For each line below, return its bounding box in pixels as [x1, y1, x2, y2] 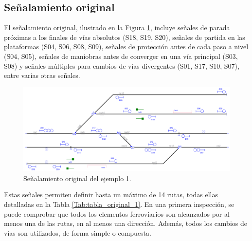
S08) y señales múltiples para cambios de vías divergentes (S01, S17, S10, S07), [4, 60, 239, 71]
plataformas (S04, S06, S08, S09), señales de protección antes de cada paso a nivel [4, 41, 249, 52]
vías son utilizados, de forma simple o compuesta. [4, 227, 151, 238]
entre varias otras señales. [4, 70, 80, 80]
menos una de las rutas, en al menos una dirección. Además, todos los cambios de [4, 218, 247, 228]
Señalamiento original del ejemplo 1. [23, 173, 131, 183]
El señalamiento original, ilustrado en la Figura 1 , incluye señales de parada [4, 22, 230, 33]
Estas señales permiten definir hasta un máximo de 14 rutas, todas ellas [4, 189, 218, 200]
